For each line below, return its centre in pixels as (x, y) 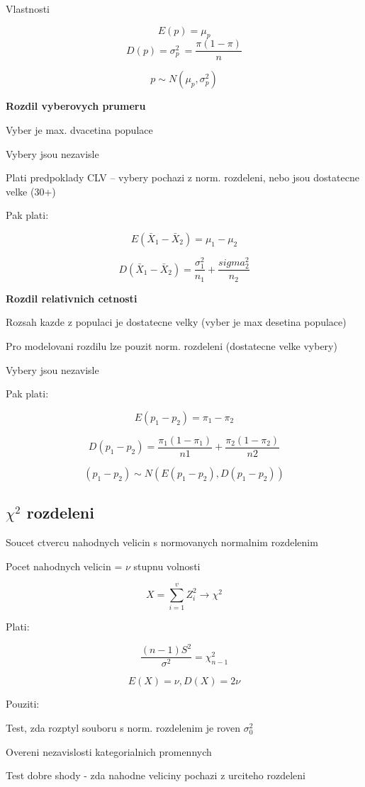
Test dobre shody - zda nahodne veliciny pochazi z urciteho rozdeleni (156, 775)
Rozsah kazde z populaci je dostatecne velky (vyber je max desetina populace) (176, 322)
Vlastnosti (28, 9)
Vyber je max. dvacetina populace (79, 130)
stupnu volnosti (167, 566)
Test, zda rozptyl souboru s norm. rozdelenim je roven (123, 728)
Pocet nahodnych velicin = (64, 566)
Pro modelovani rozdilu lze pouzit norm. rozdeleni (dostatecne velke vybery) (172, 345)
